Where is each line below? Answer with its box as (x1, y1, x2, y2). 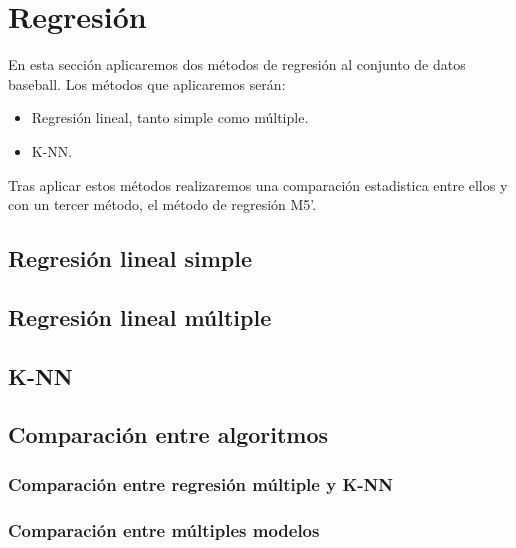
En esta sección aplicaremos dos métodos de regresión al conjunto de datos (8, 54, 466, 75)
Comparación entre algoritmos (8, 419, 329, 450)
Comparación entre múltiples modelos (8, 517, 320, 542)
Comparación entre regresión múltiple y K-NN (8, 471, 393, 496)
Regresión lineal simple (8, 243, 252, 274)
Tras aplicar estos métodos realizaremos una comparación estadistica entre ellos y (8, 174, 508, 195)
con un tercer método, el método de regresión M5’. (8, 194, 317, 215)
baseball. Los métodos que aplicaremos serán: (8, 73, 286, 94)
